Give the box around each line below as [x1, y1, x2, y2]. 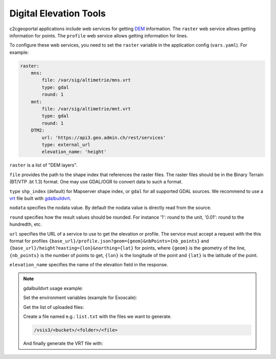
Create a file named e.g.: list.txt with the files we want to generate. [23, 313, 172, 320]
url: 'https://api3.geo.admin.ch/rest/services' [41, 135, 166, 140]
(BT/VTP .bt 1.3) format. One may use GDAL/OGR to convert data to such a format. [9, 179, 183, 185]
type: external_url [41, 142, 90, 147]
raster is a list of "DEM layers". [9, 162, 78, 168]
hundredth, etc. [9, 221, 42, 227]
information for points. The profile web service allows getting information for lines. [9, 32, 189, 38]
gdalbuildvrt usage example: [23, 285, 83, 291]
